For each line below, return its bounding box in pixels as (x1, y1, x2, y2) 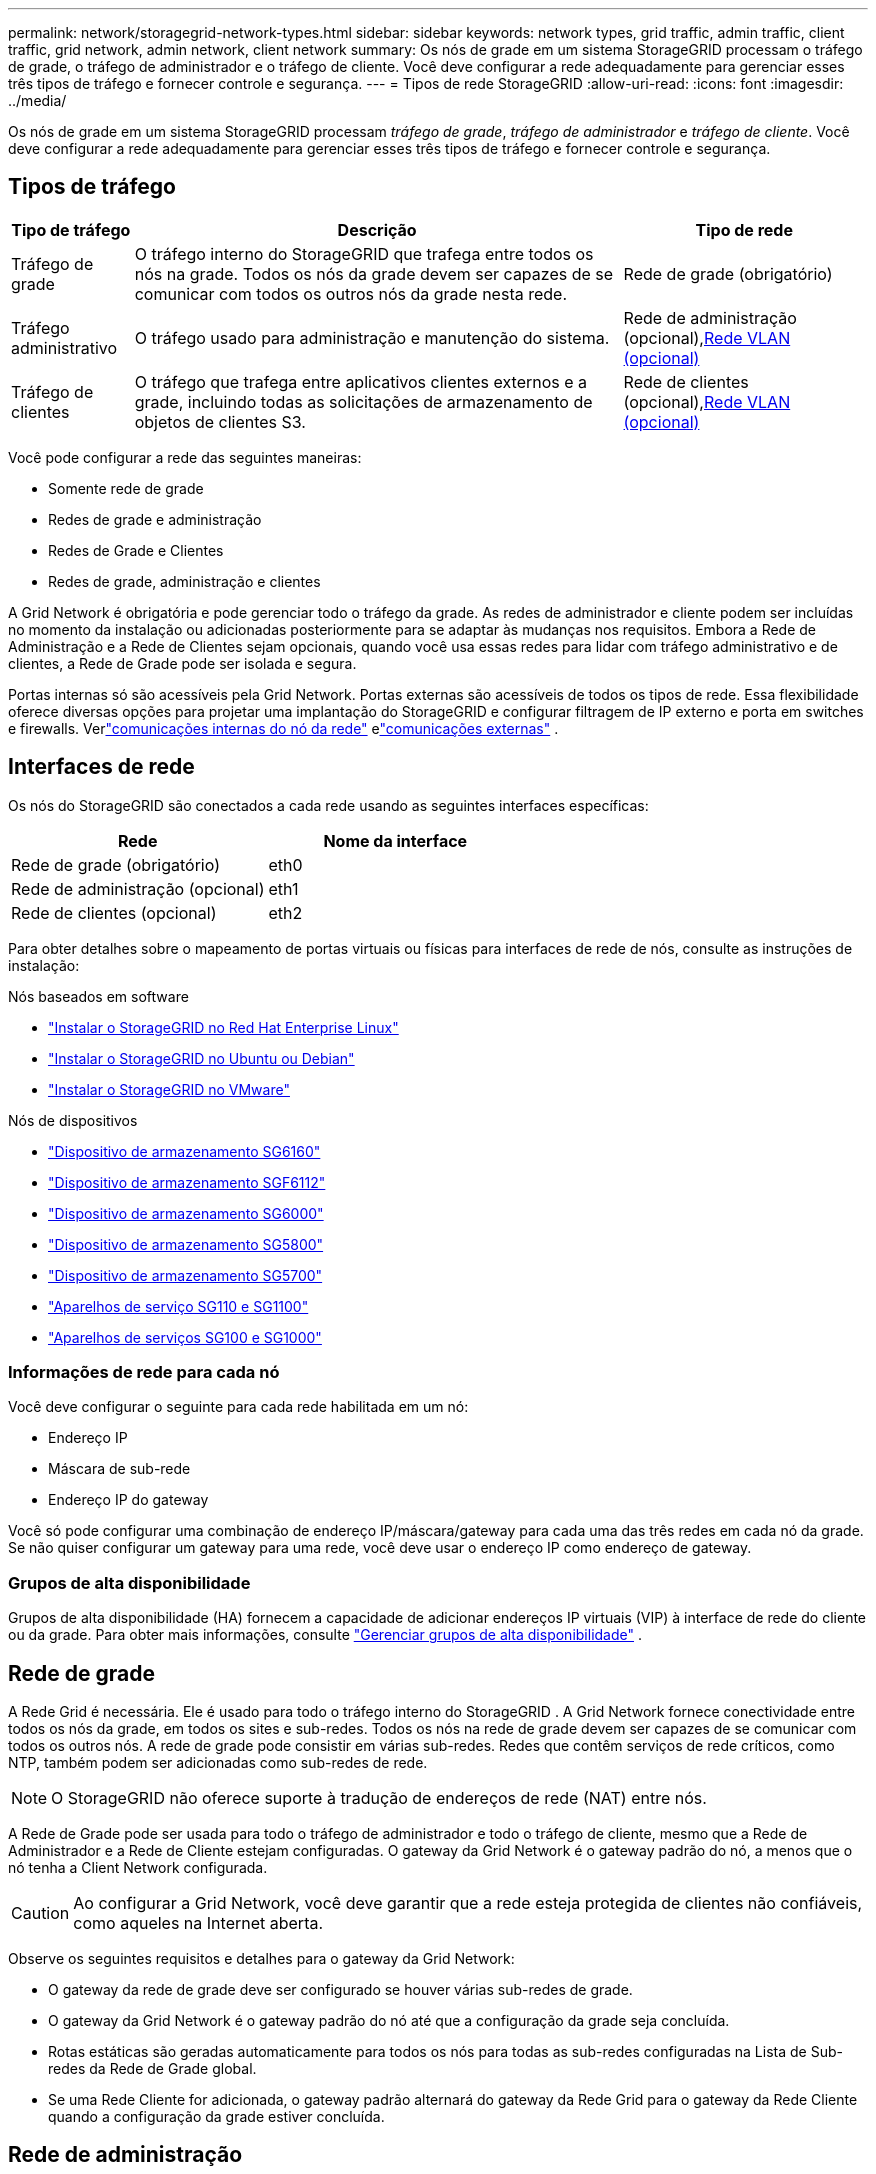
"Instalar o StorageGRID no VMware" (48, 1080, 290, 1098)
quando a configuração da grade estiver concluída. (48, 2108, 385, 2126)
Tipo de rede (695, 219, 793, 240)
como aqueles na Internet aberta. (73, 1913, 324, 1934)
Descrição (337, 219, 417, 240)
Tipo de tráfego (11, 219, 131, 240)
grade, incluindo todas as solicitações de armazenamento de (134, 391, 593, 412)
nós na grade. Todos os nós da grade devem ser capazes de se (134, 263, 614, 284)
